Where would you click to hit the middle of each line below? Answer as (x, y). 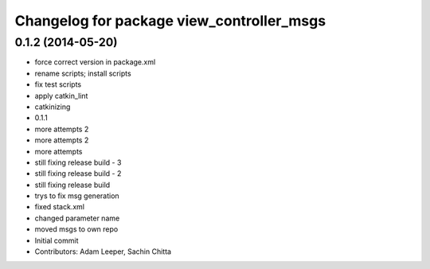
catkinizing (53, 107)
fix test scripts (58, 84)
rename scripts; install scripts (83, 73)
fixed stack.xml (60, 207)
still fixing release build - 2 (78, 173)
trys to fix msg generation (77, 196)
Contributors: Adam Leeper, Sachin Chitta (103, 251)
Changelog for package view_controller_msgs (170, 21)
